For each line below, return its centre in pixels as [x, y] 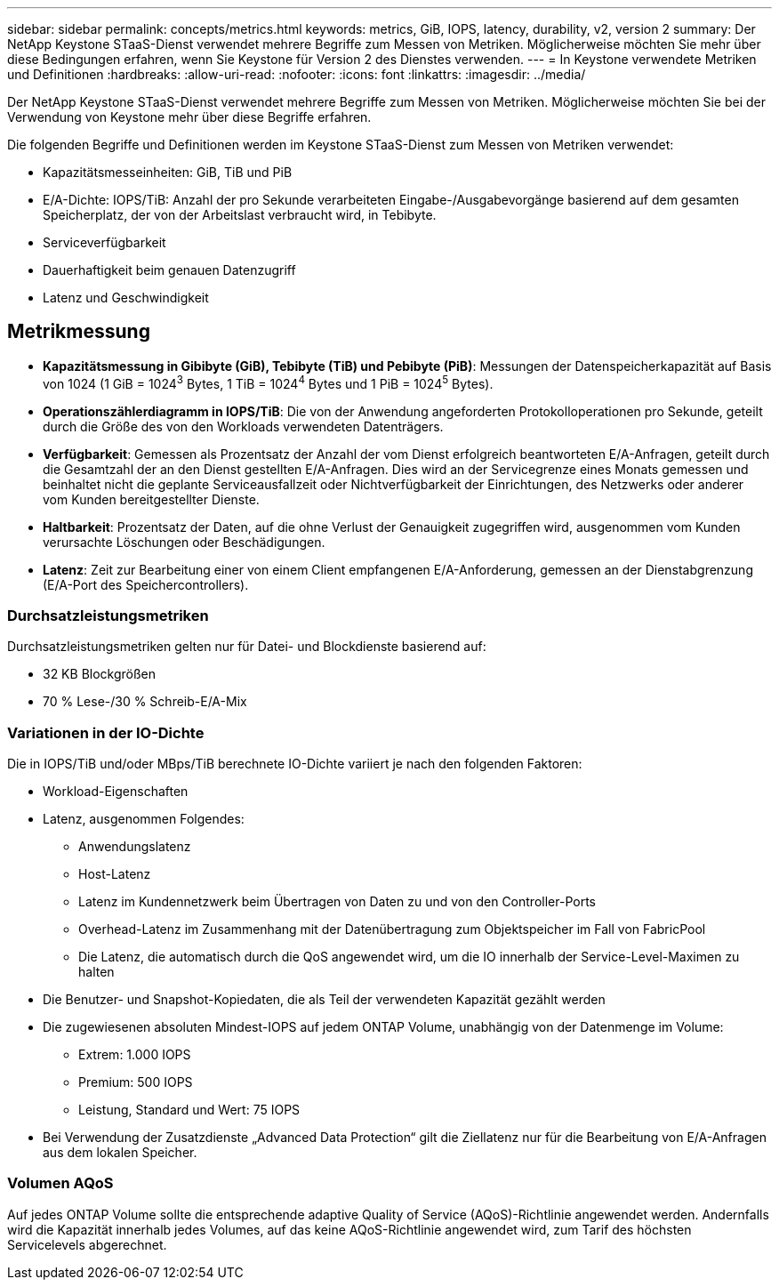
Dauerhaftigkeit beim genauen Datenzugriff [169, 270]
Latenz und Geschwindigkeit [126, 298]
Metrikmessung [79, 332]
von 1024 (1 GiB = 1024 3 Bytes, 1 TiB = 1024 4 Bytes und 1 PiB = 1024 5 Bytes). [268, 382]
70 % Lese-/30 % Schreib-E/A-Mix [145, 702]
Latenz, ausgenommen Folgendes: [144, 819]
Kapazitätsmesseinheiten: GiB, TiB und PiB [168, 172]
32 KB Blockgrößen [100, 674]
